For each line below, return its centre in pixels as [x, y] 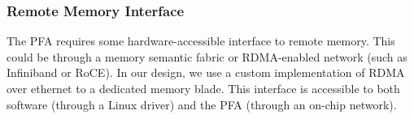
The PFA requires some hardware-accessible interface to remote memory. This [201, 41]
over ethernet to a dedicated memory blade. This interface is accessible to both [203, 88]
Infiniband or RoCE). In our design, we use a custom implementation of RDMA [206, 72]
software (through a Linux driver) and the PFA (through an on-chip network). [202, 104]
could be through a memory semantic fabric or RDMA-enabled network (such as [207, 56]
